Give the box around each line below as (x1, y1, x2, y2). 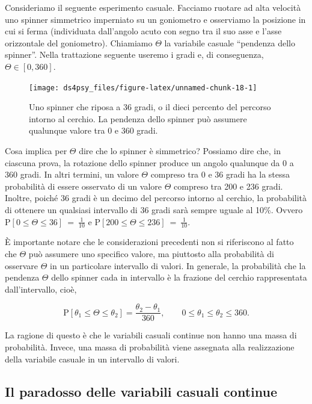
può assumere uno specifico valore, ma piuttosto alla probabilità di (28, 247, 274, 259)
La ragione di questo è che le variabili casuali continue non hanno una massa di (5, 329, 297, 341)
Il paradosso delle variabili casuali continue (5, 382, 277, 400)
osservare (5, 259, 38, 272)
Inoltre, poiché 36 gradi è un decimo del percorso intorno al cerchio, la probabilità (5, 191, 307, 204)
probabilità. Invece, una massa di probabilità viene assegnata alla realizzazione (5, 341, 295, 353)
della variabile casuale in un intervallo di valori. (5, 352, 180, 365)
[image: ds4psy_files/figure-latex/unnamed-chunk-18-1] (29, 83, 257, 92)
